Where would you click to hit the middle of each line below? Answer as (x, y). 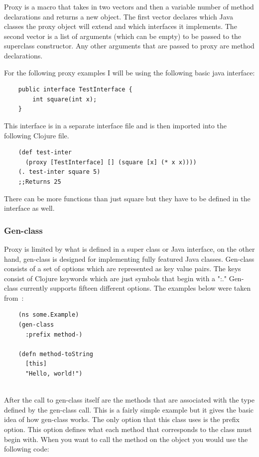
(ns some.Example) (49, 315)
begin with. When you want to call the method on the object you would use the (126, 439)
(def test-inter (45, 153)
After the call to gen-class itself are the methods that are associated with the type (129, 400)
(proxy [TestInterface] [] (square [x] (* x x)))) (111, 162)
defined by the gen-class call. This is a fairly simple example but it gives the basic (129, 409)
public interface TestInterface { (75, 90)
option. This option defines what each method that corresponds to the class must (128, 429)
